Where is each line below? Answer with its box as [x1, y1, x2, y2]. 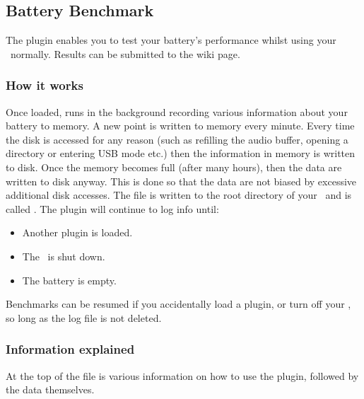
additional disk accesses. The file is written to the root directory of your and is [6, 187, 352, 202]
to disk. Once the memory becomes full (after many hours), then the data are [6, 159, 342, 174]
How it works [6, 76, 83, 94]
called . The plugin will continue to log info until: [6, 201, 219, 216]
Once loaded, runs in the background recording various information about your [6, 104, 348, 119]
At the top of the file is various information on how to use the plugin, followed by [6, 368, 359, 383]
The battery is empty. [22, 272, 117, 287]
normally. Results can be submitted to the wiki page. [10, 46, 240, 61]
